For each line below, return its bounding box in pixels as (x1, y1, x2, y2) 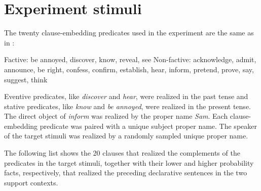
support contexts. (4, 177, 58, 187)
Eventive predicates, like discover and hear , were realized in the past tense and (4, 91, 248, 102)
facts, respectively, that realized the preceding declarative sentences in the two (4, 167, 247, 178)
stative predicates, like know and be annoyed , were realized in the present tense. (4, 101, 251, 111)
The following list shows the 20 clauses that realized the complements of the (4, 148, 240, 158)
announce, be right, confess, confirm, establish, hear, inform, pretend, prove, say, (4, 64, 254, 74)
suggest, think (4, 74, 48, 84)
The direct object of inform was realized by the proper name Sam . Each (4, 111, 228, 121)
